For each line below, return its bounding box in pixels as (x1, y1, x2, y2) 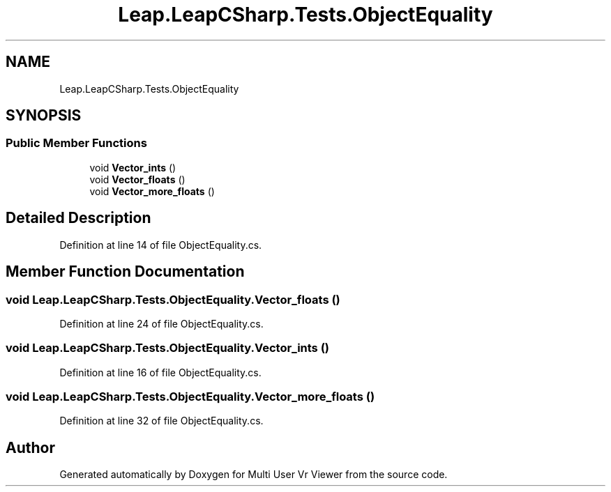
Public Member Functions (6, 136, 147, 151)
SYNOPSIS (6, 107, 82, 125)
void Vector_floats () (89, 173, 186, 185)
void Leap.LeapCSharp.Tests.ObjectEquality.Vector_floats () (6, 292, 340, 307)
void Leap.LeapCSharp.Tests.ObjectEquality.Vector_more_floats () (6, 390, 375, 403)
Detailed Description (6, 209, 151, 227)
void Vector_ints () (89, 161, 176, 174)
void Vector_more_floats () (89, 185, 215, 197)
